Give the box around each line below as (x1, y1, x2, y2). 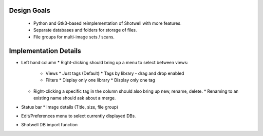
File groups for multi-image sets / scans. (33, 34, 114, 40)
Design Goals (9, 6, 51, 15)
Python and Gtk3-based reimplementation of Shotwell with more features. (33, 20, 182, 26)
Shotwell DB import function (21, 122, 78, 128)
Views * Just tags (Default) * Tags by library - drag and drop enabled (45, 70, 185, 76)
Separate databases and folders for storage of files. (33, 27, 137, 33)
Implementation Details (9, 47, 81, 55)
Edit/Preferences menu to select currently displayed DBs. (21, 113, 136, 119)
